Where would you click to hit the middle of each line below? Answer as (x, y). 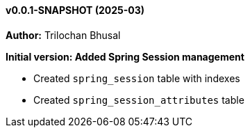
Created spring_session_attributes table (139, 100)
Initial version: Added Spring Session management (125, 56)
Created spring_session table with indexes (137, 78)
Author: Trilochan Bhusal (63, 35)
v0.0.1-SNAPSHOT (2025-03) (75, 10)
